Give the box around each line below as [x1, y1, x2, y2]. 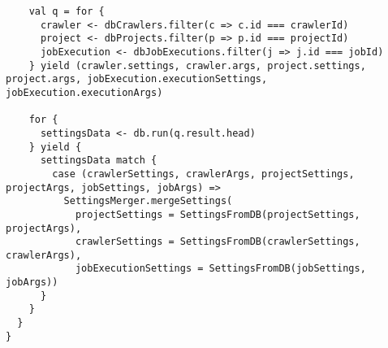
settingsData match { [40, 154, 157, 167]
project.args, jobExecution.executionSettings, [6, 73, 268, 85]
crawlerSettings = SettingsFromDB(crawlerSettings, [75, 236, 360, 248]
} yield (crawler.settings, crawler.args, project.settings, [28, 59, 366, 72]
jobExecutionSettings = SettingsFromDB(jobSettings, [75, 263, 366, 275]
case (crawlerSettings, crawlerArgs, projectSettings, [52, 167, 355, 180]
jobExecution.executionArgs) [6, 86, 163, 98]
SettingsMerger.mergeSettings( [63, 195, 233, 207]
